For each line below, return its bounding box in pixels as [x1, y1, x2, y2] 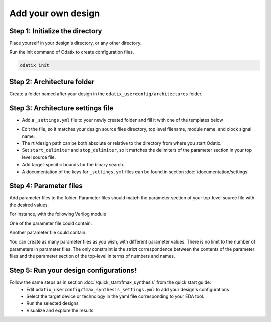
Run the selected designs [26, 300, 79, 306]
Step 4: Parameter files [9, 182, 83, 190]
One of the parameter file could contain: [9, 220, 92, 226]
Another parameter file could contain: [9, 229, 87, 236]
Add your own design [9, 8, 100, 19]
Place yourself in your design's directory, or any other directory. [9, 40, 142, 46]
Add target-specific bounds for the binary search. [22, 162, 125, 168]
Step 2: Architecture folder [9, 77, 95, 86]
